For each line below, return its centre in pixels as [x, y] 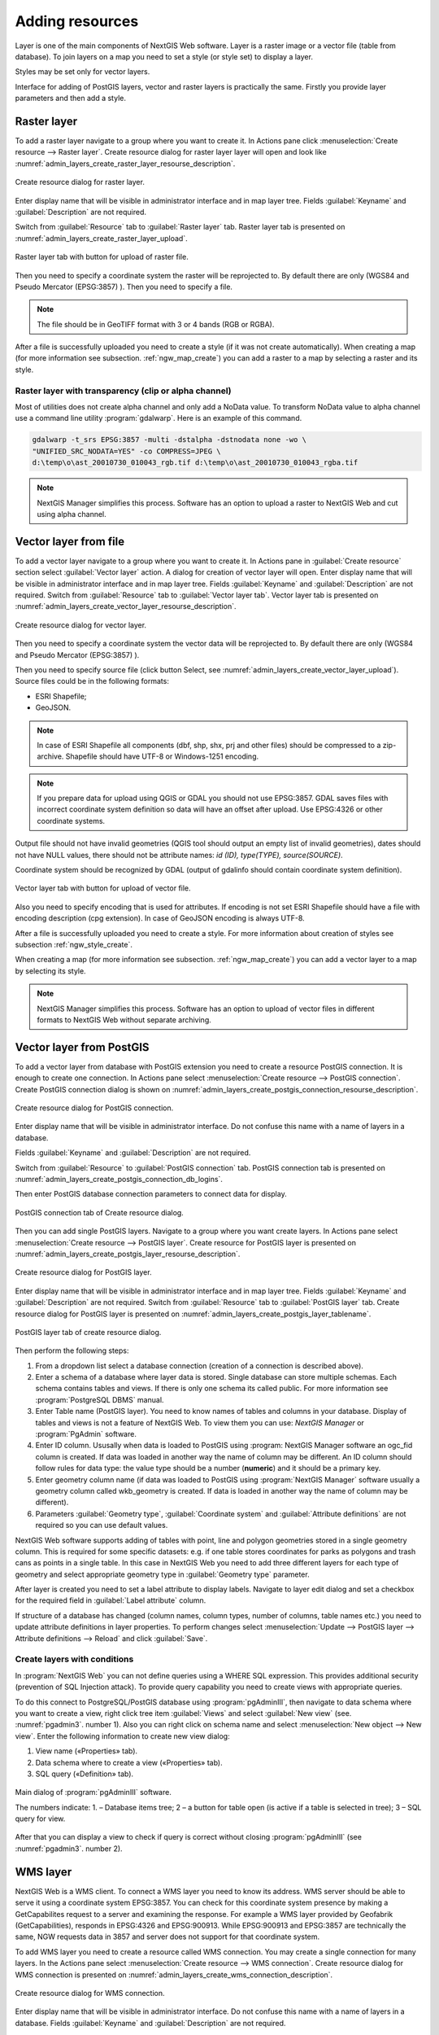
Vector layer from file [70, 541]
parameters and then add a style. [70, 98]
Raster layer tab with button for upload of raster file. [102, 257]
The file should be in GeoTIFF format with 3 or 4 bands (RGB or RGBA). [156, 324]
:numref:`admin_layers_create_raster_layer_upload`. [101, 238]
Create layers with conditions [74, 1659]
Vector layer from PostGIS [82, 1047]
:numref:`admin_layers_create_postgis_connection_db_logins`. [119, 1179]
